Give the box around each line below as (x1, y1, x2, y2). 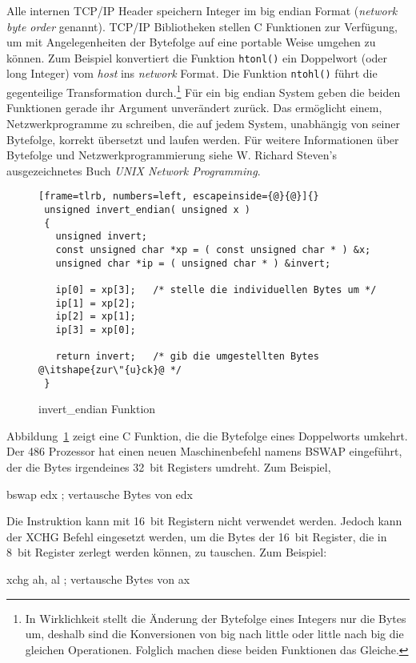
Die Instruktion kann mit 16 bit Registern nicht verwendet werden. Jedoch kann (6, 512, 402, 529)
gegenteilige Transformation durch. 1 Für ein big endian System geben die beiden (6, 82, 401, 100)
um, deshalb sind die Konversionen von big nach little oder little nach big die (25, 625, 404, 642)
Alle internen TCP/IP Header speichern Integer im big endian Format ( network (6, 2, 398, 18)
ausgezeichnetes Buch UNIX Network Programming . (6, 162, 261, 179)
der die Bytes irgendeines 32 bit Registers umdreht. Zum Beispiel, (6, 458, 331, 475)
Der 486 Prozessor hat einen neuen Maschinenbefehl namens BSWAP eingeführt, (6, 443, 402, 460)
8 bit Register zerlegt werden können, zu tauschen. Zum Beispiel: (6, 544, 327, 561)
